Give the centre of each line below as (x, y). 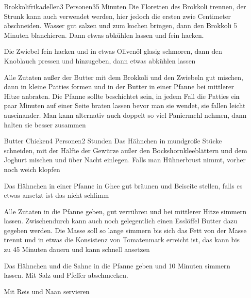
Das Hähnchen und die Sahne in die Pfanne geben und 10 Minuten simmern (117, 265)
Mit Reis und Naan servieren (47, 291)
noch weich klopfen (32, 169)
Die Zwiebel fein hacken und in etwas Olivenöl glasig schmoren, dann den (113, 51)
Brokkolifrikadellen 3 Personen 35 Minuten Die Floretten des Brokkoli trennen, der (125, 6)
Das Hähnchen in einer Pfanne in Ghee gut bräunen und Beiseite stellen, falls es (123, 185)
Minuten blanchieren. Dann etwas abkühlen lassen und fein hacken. (104, 35)
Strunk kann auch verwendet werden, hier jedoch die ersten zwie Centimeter (117, 16)
